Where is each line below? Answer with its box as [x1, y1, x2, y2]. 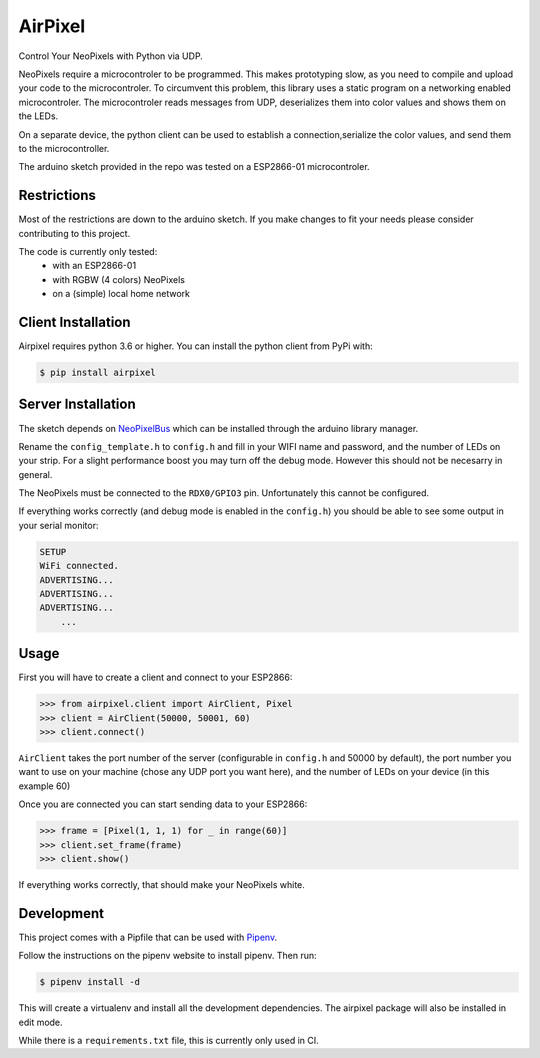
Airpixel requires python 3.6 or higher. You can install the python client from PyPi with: [18, 340, 374, 352]
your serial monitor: [18, 519, 99, 531]
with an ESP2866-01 [52, 260, 137, 272]
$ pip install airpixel [39, 367, 157, 379]
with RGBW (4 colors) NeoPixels [52, 273, 185, 285]
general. [18, 468, 53, 480]
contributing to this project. [18, 227, 131, 239]
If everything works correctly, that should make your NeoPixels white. [18, 878, 305, 890]
